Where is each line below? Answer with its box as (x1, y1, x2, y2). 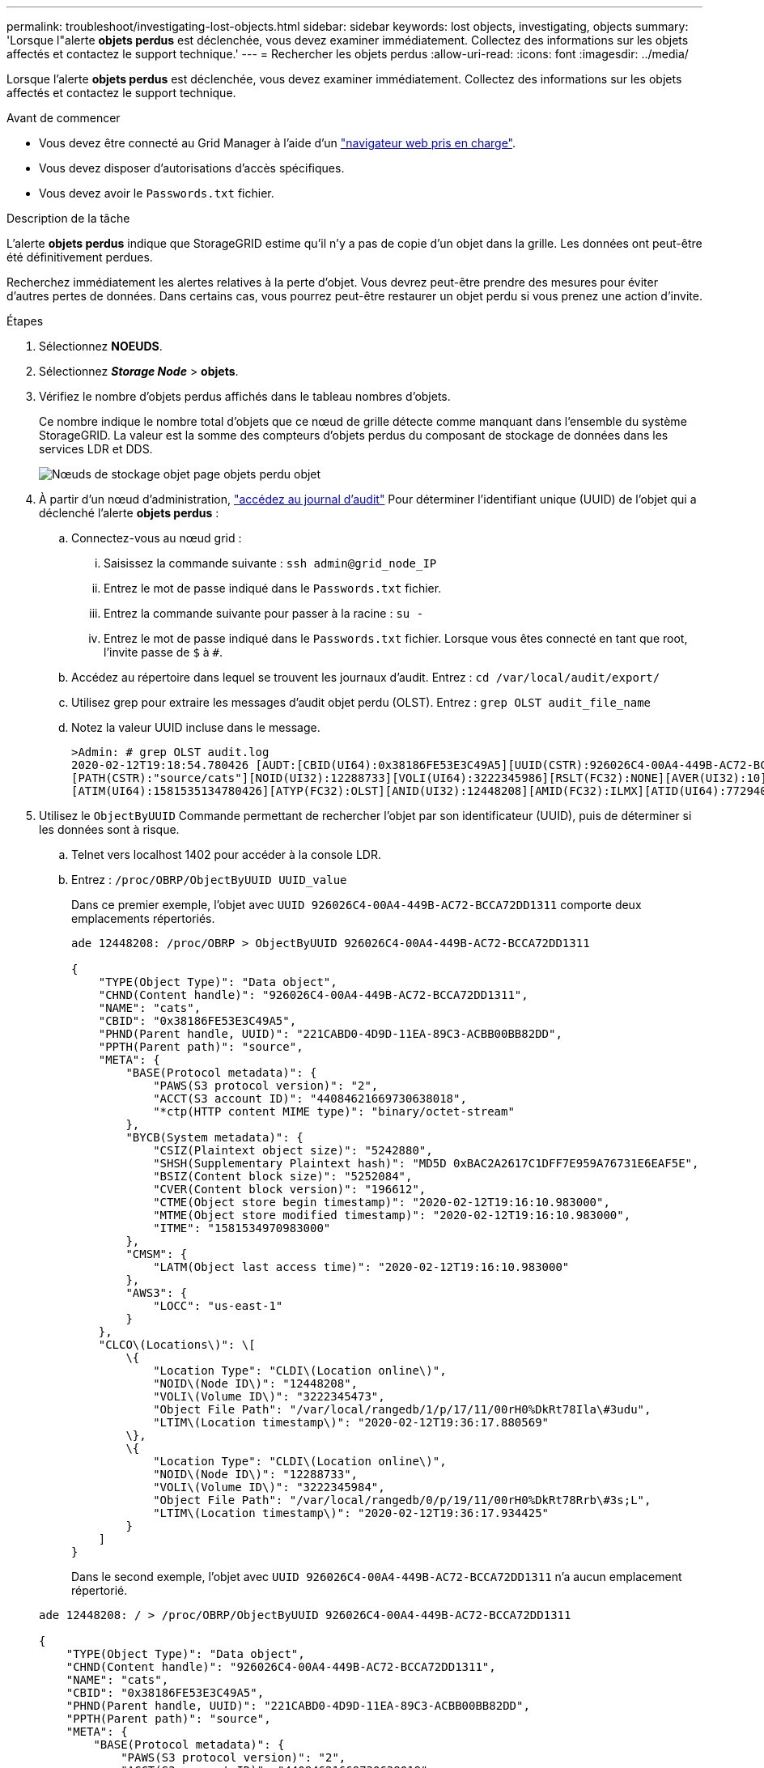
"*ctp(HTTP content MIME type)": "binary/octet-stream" (153, 1105, 515, 1118)
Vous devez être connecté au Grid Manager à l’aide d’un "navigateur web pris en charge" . (39, 136, 516, 150)
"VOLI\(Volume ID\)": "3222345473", (153, 1390, 385, 1403)
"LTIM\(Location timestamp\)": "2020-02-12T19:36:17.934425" (153, 1507, 550, 1519)
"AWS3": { (125, 1286, 188, 1299)
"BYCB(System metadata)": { (125, 1131, 303, 1144)
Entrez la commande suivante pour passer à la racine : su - (104, 606, 424, 620)
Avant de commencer (6, 111, 121, 125)
